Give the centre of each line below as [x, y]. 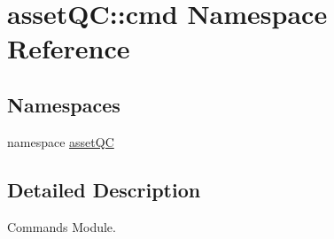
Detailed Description [104, 189]
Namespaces [64, 104]
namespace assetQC [61, 141]
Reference [69, 48]
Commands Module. [62, 226]
